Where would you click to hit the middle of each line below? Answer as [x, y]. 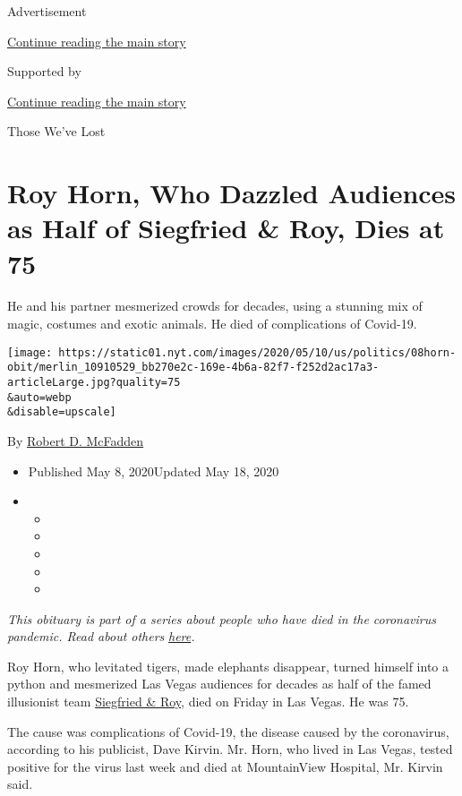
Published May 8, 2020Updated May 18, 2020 [154, 471]
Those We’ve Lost [56, 131]
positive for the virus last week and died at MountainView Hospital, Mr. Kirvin [225, 766]
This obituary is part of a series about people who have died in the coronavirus [222, 618]
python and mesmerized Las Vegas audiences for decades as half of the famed [219, 684]
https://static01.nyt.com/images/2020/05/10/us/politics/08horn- [257, 352]
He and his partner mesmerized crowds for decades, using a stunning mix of [215, 306]
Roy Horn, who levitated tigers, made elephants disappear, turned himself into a [228, 666]
